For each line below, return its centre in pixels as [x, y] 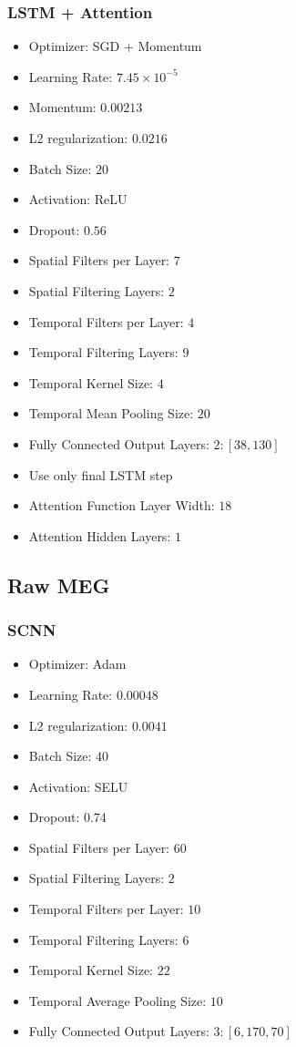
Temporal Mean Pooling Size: [111, 413]
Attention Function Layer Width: [122, 505]
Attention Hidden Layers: [100, 535]
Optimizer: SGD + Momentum [115, 46]
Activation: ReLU [78, 199]
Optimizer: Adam [77, 664]
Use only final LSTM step [101, 474]
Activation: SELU [78, 786]
